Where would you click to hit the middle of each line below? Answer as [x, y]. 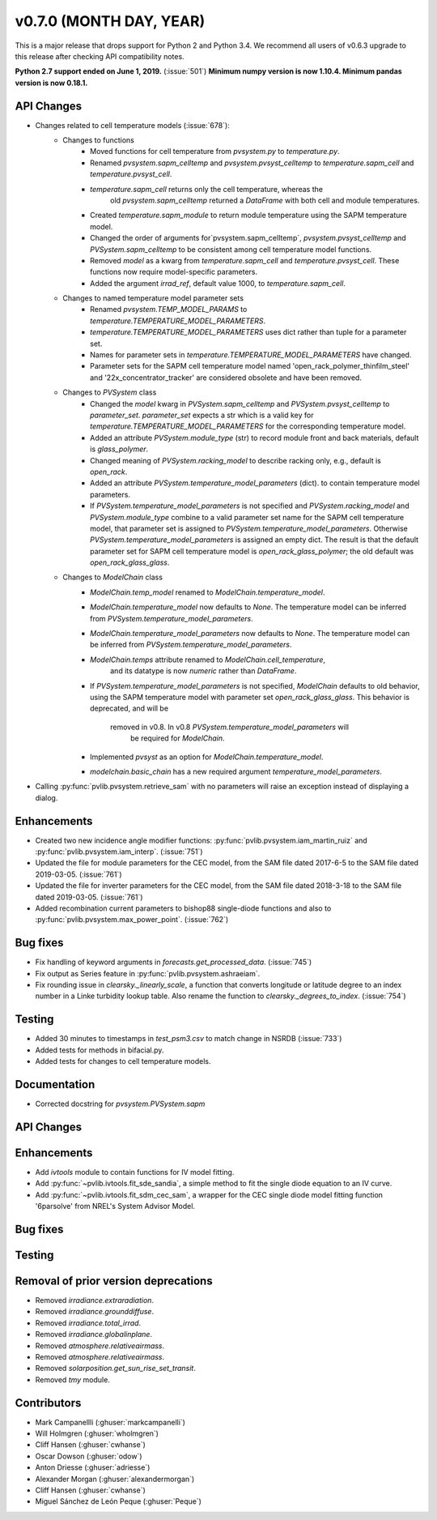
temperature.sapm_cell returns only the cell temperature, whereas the [207, 189]
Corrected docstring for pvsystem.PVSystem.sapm [120, 1104]
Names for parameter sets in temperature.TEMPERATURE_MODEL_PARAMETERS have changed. [251, 355]
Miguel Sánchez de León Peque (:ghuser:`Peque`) [119, 1501]
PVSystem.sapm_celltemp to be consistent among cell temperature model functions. [231, 249]
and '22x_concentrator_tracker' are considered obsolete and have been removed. [226, 378]
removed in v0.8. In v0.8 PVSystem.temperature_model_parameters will [230, 727]
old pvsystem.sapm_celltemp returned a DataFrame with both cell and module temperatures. [265, 200]
